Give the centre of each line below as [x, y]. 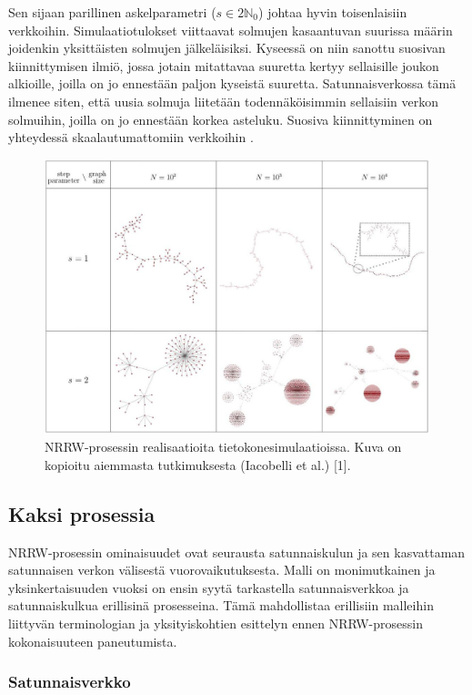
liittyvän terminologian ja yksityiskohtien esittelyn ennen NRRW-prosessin [216, 623]
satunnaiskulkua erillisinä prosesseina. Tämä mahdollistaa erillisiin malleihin [221, 605]
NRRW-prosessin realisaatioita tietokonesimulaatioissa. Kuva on [223, 447]
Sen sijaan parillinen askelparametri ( [112, 12]
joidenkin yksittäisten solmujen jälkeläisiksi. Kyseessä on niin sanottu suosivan [227, 48]
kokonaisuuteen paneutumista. [93, 641]
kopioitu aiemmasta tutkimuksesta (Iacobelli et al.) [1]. [198, 464]
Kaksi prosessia [82, 513]
